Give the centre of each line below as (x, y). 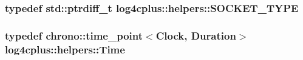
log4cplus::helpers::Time (65, 49)
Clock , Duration (196, 35)
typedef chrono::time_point (74, 35)
